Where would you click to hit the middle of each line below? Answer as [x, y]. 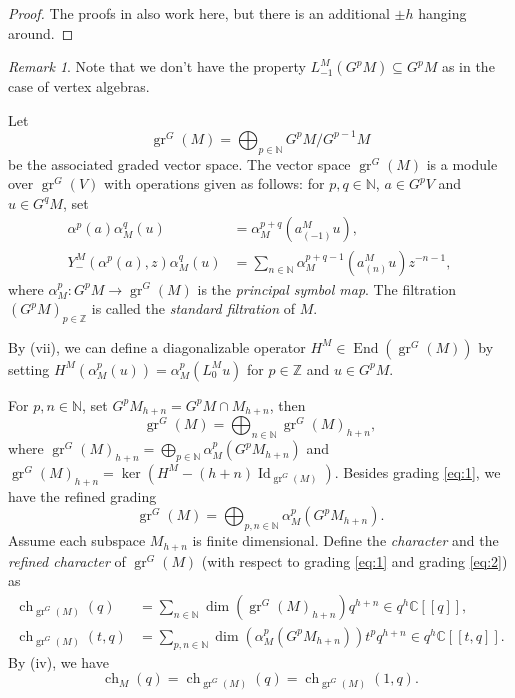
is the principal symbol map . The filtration [327, 288]
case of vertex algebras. [79, 86]
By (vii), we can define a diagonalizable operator [157, 346]
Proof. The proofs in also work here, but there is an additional [199, 13]
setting [29, 368]
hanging [442, 13]
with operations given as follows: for [214, 183]
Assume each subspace [77, 540]
